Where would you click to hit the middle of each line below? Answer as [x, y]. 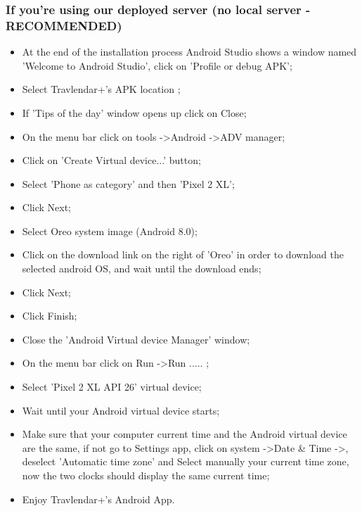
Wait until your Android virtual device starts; [121, 410]
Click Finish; [50, 316]
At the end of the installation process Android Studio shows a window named [189, 52]
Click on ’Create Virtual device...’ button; [111, 160]
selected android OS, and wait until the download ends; [142, 269]
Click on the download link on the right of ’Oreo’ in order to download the [183, 254]
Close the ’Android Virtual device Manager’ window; [136, 339]
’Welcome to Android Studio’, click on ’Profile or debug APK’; [157, 65]
